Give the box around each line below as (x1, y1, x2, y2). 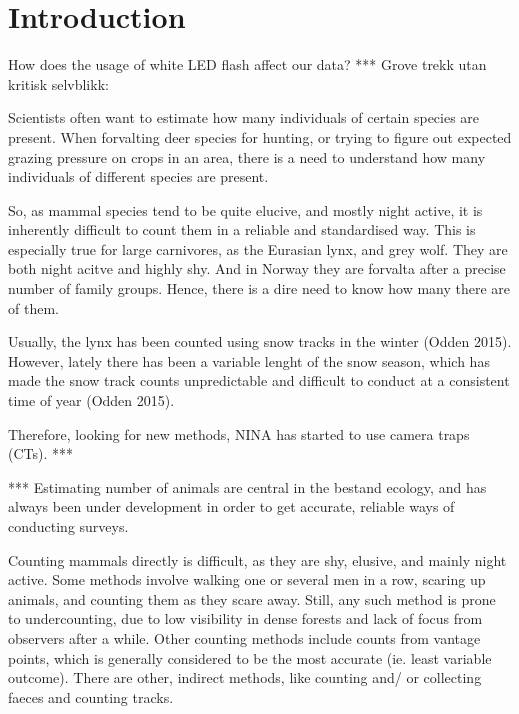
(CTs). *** (8, 443, 74, 464)
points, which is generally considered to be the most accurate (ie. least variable (8, 647, 492, 668)
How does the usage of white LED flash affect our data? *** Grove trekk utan (8, 54, 487, 75)
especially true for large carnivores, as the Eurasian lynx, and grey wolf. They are (8, 238, 508, 259)
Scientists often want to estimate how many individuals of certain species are (8, 107, 480, 128)
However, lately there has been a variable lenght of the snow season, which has (8, 350, 490, 371)
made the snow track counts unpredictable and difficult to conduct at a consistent (8, 370, 510, 391)
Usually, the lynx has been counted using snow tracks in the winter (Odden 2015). (8, 331, 512, 352)
